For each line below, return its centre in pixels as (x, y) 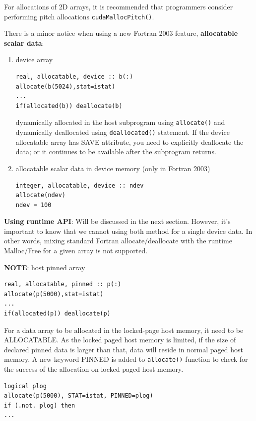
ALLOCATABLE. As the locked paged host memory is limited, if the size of (120, 340)
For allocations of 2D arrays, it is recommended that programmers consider (119, 6)
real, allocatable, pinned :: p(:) (63, 284)
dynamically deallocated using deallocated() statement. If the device (123, 132)
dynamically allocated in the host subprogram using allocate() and (120, 122)
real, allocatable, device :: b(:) (74, 77)
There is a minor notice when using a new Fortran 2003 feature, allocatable (121, 33)
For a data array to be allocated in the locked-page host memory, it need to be (124, 330)
